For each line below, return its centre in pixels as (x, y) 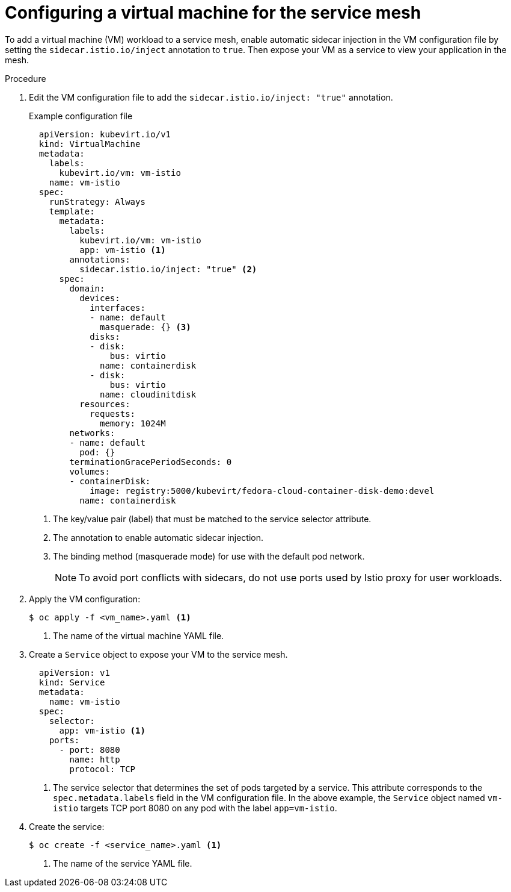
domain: (87, 288)
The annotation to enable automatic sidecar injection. (158, 537)
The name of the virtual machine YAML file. (139, 635)
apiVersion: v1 (74, 672)
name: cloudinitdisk (148, 394)
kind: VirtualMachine (90, 144)
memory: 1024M (133, 423)
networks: (92, 433)
